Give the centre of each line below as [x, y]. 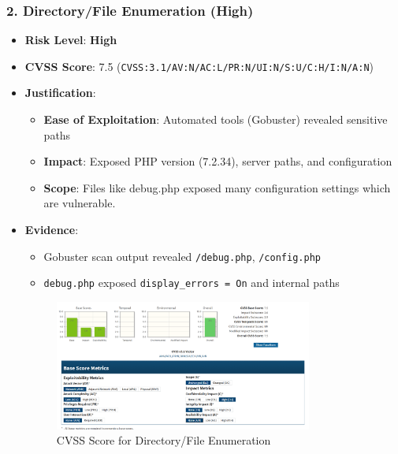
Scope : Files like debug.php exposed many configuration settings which [217, 187]
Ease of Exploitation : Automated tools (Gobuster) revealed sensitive [216, 119]
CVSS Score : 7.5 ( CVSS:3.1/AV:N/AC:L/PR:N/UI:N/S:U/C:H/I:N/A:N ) [199, 66]
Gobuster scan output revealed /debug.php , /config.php [182, 256]
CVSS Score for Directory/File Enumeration [164, 440]
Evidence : [52, 230]
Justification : [60, 93]
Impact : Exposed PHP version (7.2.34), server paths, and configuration [218, 161]
